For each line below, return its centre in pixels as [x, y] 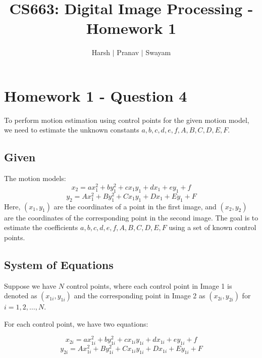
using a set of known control [213, 227]
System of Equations [59, 264]
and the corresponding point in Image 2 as [140, 296]
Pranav [128, 52]
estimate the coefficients [41, 227]
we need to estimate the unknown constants [72, 130]
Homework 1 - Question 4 [96, 95]
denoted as [21, 296]
